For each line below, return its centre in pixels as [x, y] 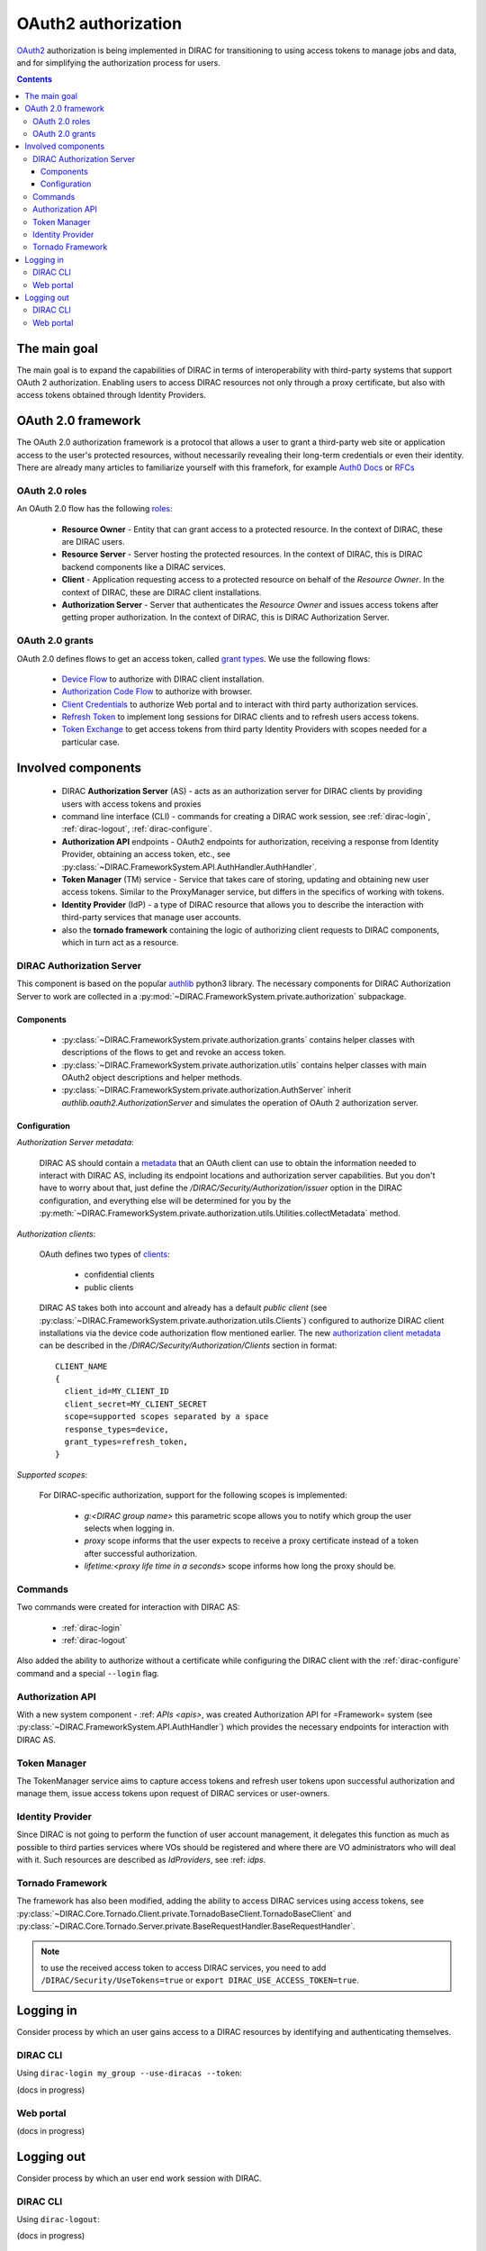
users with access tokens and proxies [131, 804]
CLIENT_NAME [81, 1366]
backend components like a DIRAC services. [144, 566]
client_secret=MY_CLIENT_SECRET [135, 1404]
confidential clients [119, 1275]
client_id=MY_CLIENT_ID [117, 1392]
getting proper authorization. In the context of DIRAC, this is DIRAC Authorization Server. [225, 618]
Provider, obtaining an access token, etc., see [146, 854]
